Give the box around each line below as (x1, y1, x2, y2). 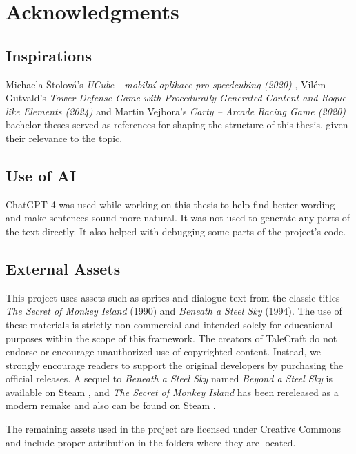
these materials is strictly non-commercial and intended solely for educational (6, 317, 333, 331)
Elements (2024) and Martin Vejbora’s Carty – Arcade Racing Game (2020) (23, 103, 346, 118)
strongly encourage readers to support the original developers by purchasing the (6, 357, 344, 372)
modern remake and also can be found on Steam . (6, 398, 216, 413)
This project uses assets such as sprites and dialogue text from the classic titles (6, 290, 340, 304)
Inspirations (6, 44, 92, 66)
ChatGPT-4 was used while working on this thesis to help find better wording (6, 197, 335, 211)
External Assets (6, 257, 121, 279)
